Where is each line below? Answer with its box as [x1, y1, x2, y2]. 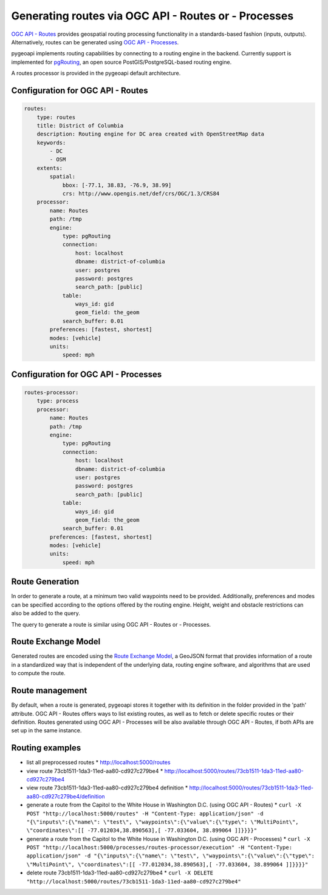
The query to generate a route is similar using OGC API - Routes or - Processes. [11, 621, 211, 628]
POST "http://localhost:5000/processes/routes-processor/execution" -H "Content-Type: [26, 844, 293, 851]
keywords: [36, 139, 66, 146]
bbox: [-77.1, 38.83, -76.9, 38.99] [62, 182, 172, 188]
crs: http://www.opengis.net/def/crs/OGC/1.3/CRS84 [62, 190, 220, 197]
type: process [36, 398, 79, 404]
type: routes [36, 114, 76, 121]
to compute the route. [11, 670, 66, 677]
